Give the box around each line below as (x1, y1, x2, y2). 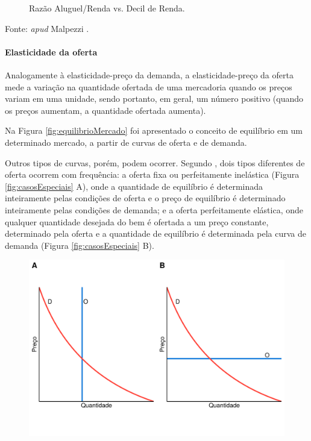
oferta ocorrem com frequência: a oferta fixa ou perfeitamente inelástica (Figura (5, 168, 300, 181)
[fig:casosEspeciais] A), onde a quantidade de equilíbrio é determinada (5, 180, 263, 192)
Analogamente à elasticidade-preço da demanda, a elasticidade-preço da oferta (5, 68, 294, 81)
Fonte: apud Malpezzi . (5, 22, 89, 34)
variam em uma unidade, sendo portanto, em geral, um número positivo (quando (5, 92, 303, 105)
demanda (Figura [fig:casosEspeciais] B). (5, 239, 154, 251)
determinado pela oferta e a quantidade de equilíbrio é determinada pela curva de (5, 227, 306, 240)
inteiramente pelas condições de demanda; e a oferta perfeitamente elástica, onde (5, 203, 303, 216)
